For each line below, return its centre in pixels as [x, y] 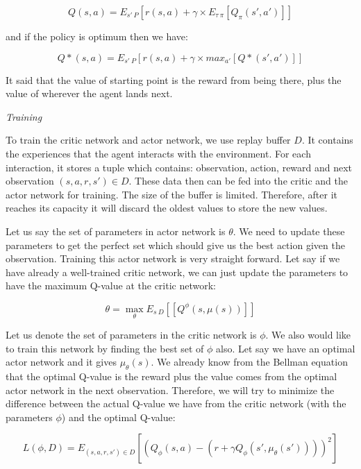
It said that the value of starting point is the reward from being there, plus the [174, 79]
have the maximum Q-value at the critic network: [111, 285]
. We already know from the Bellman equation [249, 362]
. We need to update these [289, 231]
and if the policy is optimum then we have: [97, 36]
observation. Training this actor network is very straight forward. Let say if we [173, 258]
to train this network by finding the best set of [105, 348]
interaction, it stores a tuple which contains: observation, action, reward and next [179, 167]
